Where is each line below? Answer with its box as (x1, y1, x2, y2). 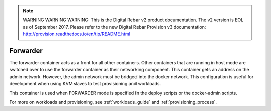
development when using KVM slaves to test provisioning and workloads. (9, 81, 161, 87)
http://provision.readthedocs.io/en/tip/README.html (23, 31, 130, 37)
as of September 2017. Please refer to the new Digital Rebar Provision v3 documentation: (23, 24, 206, 30)
